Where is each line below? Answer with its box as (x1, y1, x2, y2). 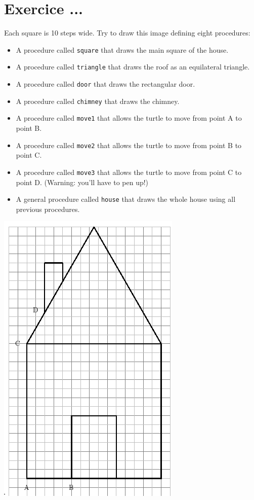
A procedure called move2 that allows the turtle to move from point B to (16, 139, 242, 150)
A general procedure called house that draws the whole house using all (16, 194, 236, 204)
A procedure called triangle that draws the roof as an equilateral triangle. (16, 61, 250, 72)
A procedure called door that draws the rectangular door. (16, 79, 195, 89)
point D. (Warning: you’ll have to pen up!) (16, 176, 149, 187)
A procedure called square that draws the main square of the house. (16, 44, 229, 55)
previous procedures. (16, 203, 80, 214)
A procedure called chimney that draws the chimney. (16, 95, 180, 106)
